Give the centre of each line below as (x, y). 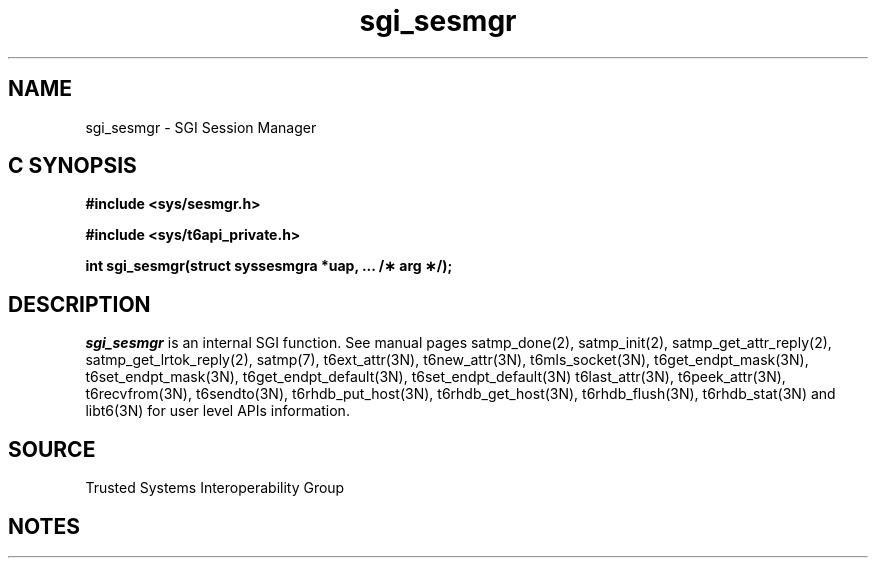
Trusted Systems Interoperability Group (215, 488)
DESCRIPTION (79, 304)
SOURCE (52, 449)
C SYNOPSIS (72, 166)
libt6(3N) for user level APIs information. (217, 411)
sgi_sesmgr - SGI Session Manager (201, 127)
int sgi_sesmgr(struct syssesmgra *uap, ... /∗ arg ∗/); (269, 266)
